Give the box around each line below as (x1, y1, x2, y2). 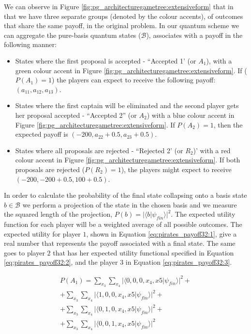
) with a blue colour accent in (147, 110, 235, 120)
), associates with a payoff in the (146, 30, 243, 40)
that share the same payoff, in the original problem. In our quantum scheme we (4, 20, 239, 31)
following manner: (4, 39, 57, 49)
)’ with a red (193, 145, 231, 155)
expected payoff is (15, 129, 68, 139)
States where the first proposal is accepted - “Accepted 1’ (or (15, 55, 196, 65)
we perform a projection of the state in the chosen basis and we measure (22, 199, 237, 209)
